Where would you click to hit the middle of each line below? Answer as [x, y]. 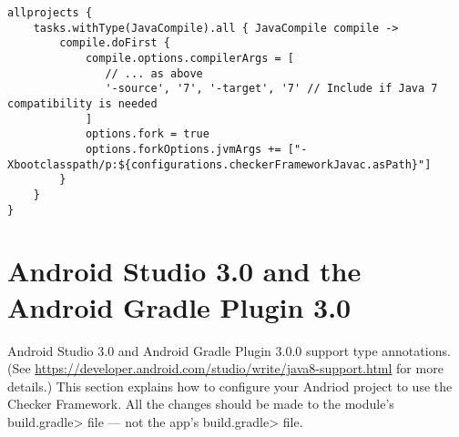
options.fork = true [147, 134]
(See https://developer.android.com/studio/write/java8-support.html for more [225, 368]
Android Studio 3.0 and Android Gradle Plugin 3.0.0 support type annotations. [229, 350]
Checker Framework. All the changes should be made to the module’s [201, 404]
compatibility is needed [82, 103]
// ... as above [154, 73]
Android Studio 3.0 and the [184, 271]
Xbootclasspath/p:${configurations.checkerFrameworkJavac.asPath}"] [219, 164]
